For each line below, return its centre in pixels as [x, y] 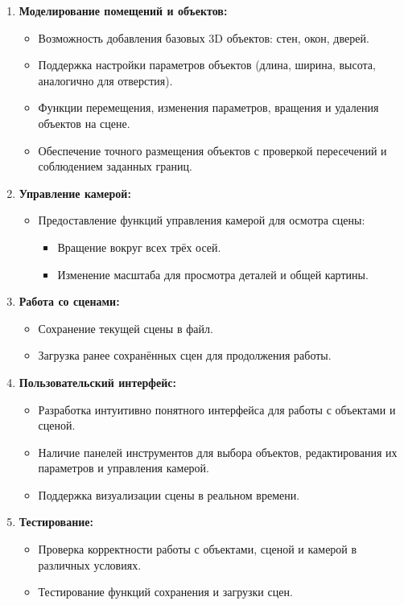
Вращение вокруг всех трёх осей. [139, 247]
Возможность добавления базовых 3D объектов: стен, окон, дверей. [204, 37]
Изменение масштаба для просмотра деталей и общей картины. [213, 274]
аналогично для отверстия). [105, 80]
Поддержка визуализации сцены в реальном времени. [169, 494]
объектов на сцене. [84, 123]
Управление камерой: [75, 193]
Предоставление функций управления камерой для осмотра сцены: [202, 220]
